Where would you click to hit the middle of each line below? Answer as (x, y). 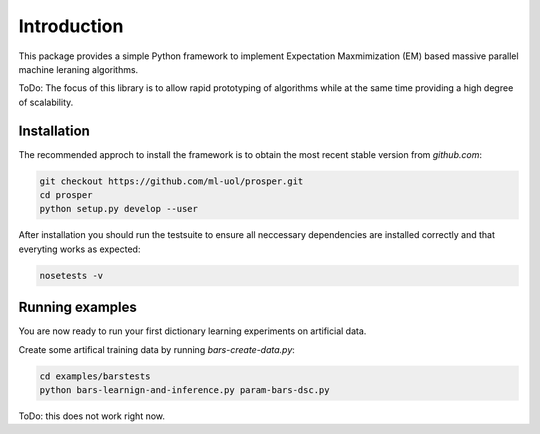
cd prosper (66, 195)
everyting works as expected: (79, 249)
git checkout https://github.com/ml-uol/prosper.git (171, 181)
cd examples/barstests (95, 376)
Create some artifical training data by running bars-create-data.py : (156, 349)
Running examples (77, 307)
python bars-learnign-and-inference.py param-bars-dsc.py (184, 390)
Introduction (71, 26)
